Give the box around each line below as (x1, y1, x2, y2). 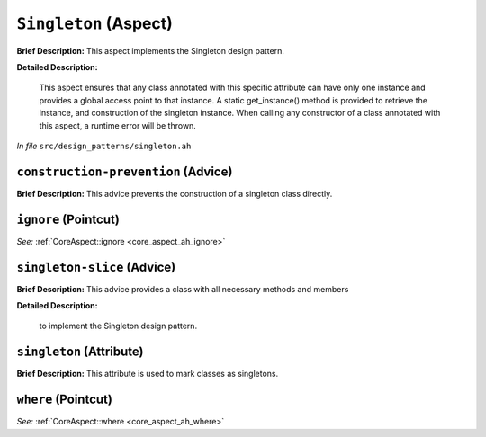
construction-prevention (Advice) (16, 164, 233, 179)
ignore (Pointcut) (16, 211, 121, 227)
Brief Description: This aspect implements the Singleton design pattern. (16, 45, 285, 56)
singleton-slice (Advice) (16, 259, 176, 274)
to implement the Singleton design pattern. (39, 320, 198, 332)
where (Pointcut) (16, 392, 112, 407)
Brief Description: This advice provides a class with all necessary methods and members (16, 283, 349, 294)
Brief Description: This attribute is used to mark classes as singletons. (16, 369, 279, 379)
